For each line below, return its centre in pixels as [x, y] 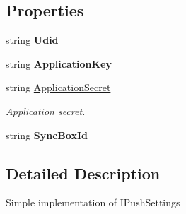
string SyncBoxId [47, 135]
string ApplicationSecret [58, 87]
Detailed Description [83, 173]
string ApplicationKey [59, 63]
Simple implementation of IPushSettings [93, 202]
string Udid [32, 40]
